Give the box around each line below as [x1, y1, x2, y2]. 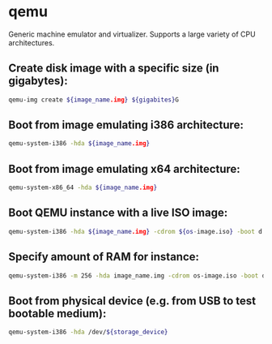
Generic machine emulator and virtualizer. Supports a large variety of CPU [8, 29, 257, 39]
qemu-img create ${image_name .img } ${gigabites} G [8, 96, 180, 104]
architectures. [8, 37, 55, 47]
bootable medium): [8, 307, 107, 320]
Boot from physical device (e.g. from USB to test [8, 294, 257, 307]
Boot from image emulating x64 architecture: [8, 161, 240, 176]
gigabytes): [8, 74, 68, 88]
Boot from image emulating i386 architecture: [8, 118, 244, 132]
